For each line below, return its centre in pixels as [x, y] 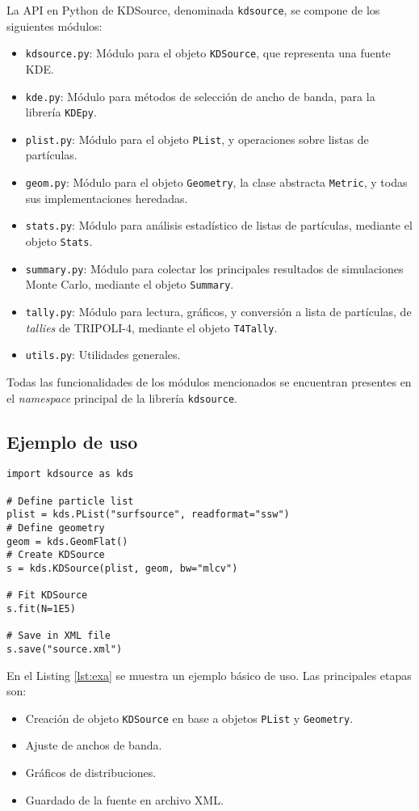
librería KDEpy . [61, 112]
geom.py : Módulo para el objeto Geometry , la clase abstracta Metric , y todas [216, 182]
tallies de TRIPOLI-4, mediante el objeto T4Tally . [151, 327]
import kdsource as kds [70, 474]
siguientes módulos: [54, 25]
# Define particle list [70, 501]
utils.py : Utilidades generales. [103, 355]
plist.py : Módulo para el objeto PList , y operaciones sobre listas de [197, 139]
